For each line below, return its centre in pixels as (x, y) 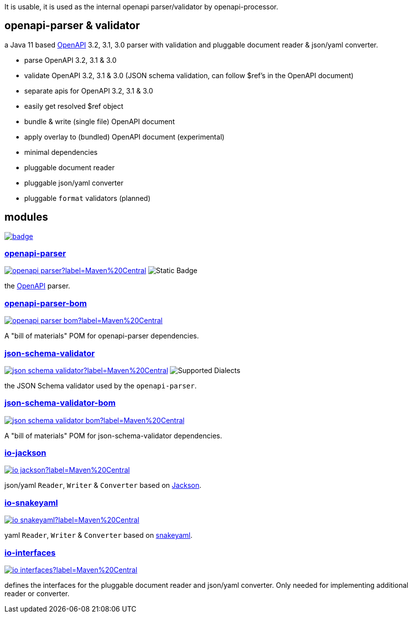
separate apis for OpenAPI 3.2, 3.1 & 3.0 (89, 91)
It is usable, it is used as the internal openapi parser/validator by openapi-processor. (142, 7)
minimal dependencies (61, 152)
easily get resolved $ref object (74, 106)
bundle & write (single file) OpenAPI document (100, 121)
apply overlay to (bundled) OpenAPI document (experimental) (124, 137)
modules (26, 217)
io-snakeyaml (31, 502)
